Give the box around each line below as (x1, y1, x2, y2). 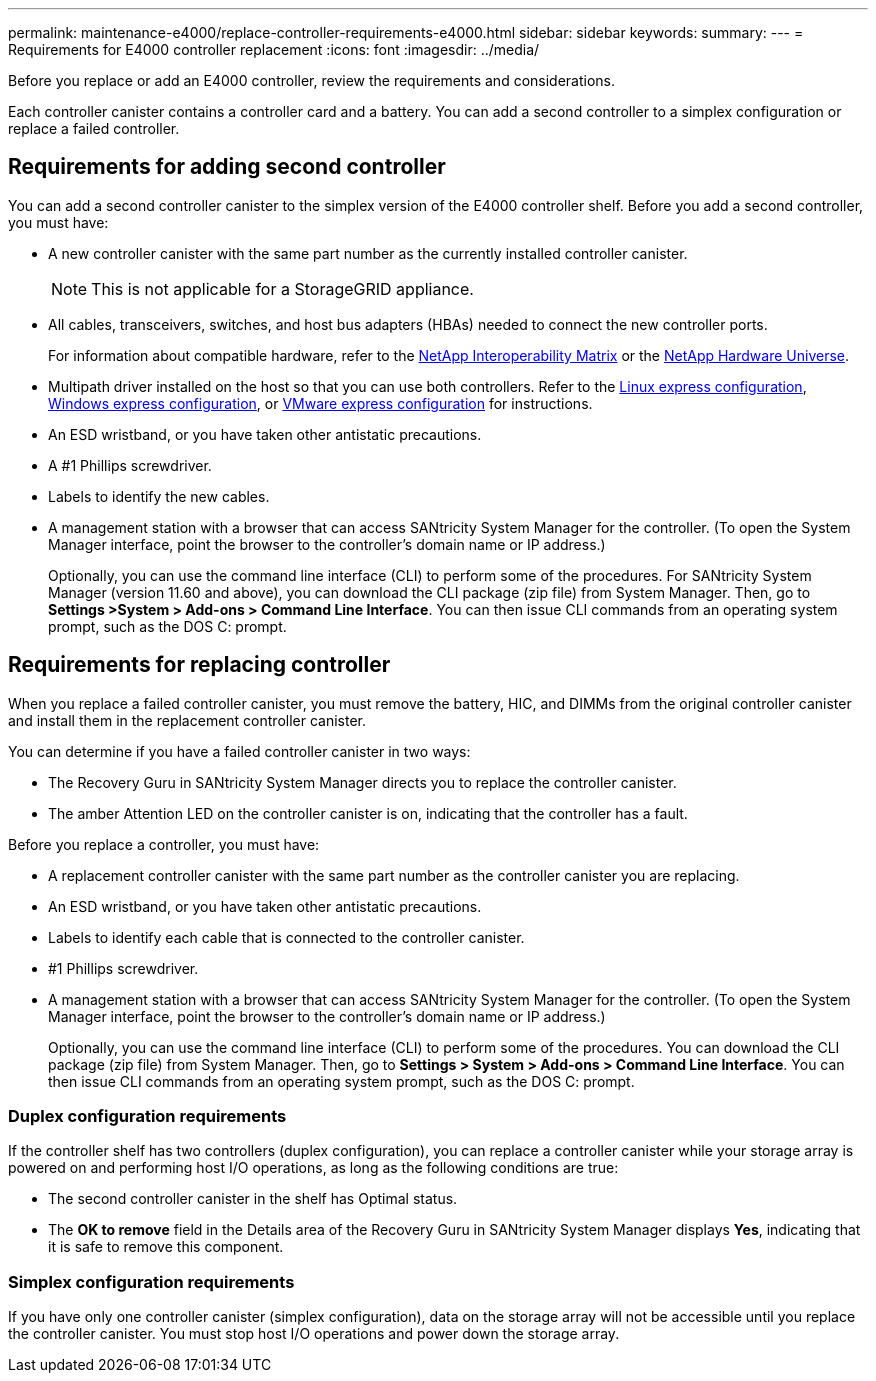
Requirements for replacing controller (8, 652, 391, 678)
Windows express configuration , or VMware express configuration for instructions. (48, 394, 593, 412)
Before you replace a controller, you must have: (8, 835, 320, 853)
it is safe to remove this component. (48, 1238, 284, 1256)
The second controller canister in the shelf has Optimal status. (48, 1190, 458, 1208)
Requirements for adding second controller (8, 154, 446, 180)
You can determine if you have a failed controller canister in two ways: (8, 742, 471, 760)
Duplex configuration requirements (8, 1106, 287, 1127)
